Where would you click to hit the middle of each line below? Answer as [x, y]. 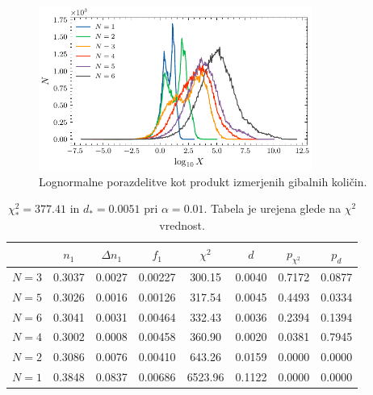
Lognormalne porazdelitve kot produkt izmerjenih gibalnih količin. [203, 181]
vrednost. [182, 225]
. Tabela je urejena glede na [272, 208]
